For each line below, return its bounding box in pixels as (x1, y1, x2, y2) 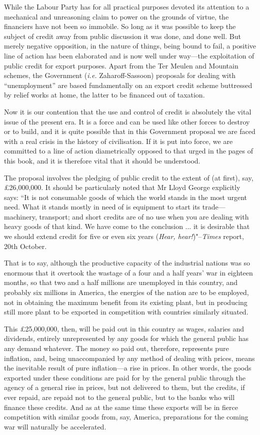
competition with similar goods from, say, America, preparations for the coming (4, 411, 248, 422)
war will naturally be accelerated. (4, 421, 106, 431)
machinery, (4, 211, 37, 221)
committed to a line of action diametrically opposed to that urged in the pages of (4, 145, 253, 156)
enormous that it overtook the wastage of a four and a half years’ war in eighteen (4, 267, 253, 277)
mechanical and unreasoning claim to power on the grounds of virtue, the (4, 11, 229, 21)
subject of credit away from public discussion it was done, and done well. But (4, 30, 241, 41)
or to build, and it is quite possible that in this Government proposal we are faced (4, 126, 255, 136)
